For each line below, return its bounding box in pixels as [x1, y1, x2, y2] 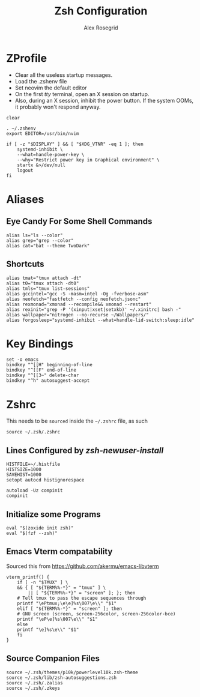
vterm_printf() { [6, 574, 50, 580]
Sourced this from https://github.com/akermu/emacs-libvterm [6, 563, 159, 570]
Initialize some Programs [6, 509, 101, 519]
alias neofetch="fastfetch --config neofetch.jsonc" [6, 296, 141, 302]
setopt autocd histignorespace [6, 477, 85, 483]
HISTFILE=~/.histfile [6, 461, 61, 468]
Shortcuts [6, 259, 44, 270]
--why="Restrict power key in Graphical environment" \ [17, 157, 160, 163]
